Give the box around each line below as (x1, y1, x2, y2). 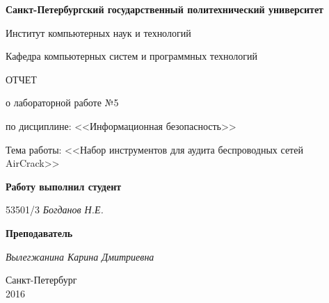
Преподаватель (6, 225, 73, 240)
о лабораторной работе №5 (6, 95, 119, 110)
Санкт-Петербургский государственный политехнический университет (6, 2, 323, 16)
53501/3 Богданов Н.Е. (6, 202, 104, 217)
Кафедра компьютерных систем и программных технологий (6, 49, 258, 63)
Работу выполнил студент (6, 179, 122, 193)
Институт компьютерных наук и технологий (6, 25, 191, 40)
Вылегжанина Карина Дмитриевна (6, 249, 154, 263)
